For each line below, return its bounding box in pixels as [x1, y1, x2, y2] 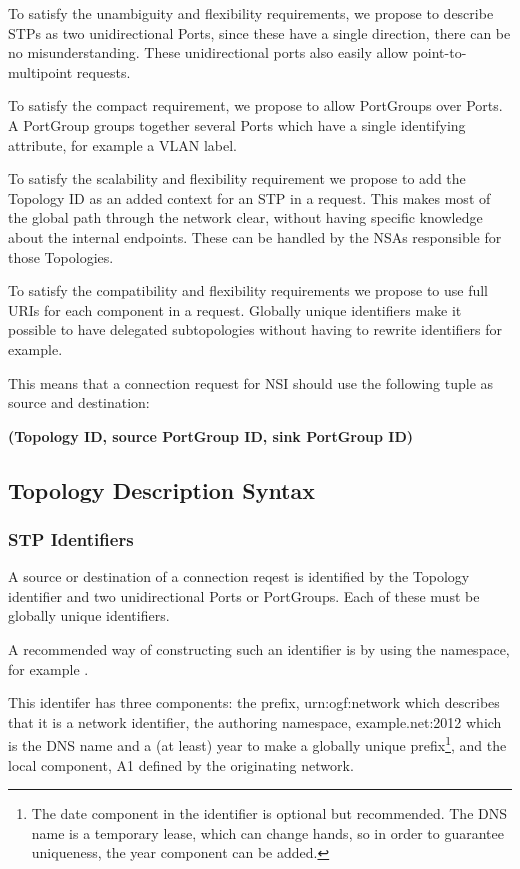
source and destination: [8, 392, 150, 413]
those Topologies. [8, 246, 114, 267]
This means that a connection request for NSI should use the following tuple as [8, 372, 494, 393]
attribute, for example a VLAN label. [8, 134, 237, 155]
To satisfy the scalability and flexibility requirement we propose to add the [8, 168, 466, 189]
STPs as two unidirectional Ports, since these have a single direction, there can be [8, 22, 511, 43]
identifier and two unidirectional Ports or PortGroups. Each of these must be [8, 585, 480, 606]
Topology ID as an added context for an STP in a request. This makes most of [8, 187, 491, 208]
